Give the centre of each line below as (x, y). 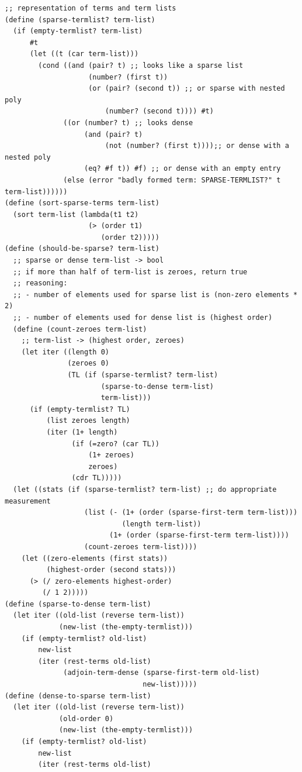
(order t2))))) (130, 237)
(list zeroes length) (88, 421)
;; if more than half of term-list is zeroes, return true (130, 272)
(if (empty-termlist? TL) (80, 409)
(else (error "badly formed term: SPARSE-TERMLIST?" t (172, 180)
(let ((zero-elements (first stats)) (95, 558)
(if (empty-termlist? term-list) (78, 31)
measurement (28, 501)
